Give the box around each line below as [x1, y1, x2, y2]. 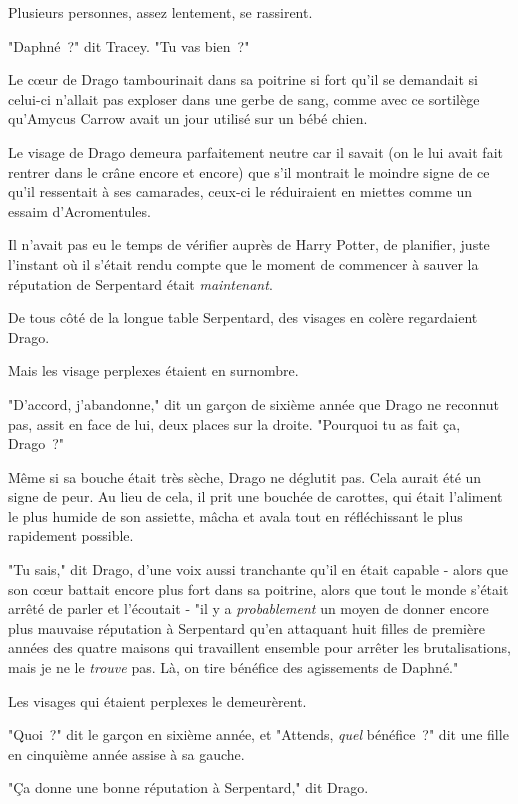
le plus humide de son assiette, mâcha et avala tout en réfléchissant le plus [8, 505, 463, 526]
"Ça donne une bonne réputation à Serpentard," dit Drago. [8, 777, 369, 798]
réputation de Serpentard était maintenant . [8, 273, 273, 294]
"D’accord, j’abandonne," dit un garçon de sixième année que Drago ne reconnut [8, 393, 500, 414]
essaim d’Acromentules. [8, 200, 151, 221]
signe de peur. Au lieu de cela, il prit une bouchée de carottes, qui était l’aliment [8, 486, 503, 507]
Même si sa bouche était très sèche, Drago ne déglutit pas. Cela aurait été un [8, 466, 482, 487]
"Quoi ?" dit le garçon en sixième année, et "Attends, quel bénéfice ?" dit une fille [8, 724, 509, 745]
